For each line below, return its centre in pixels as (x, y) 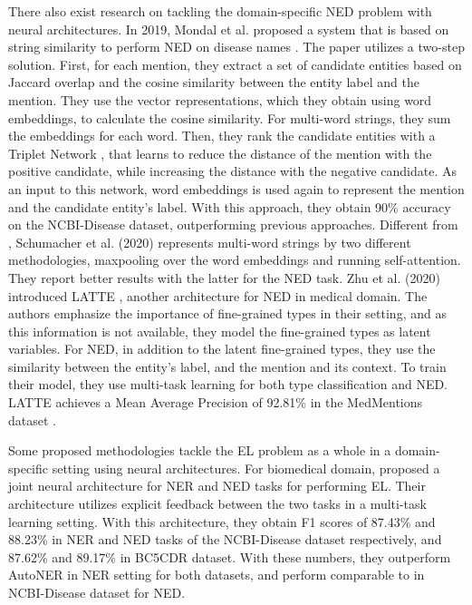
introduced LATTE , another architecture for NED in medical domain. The (218, 295)
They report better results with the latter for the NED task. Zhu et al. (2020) (224, 277)
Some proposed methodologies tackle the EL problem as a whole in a (200, 450)
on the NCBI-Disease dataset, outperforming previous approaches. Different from (233, 224)
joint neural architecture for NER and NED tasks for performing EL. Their (217, 486)
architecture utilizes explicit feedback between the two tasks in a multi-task (217, 504)
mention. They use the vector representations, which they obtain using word (220, 99)
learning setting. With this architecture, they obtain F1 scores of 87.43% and (222, 521)
